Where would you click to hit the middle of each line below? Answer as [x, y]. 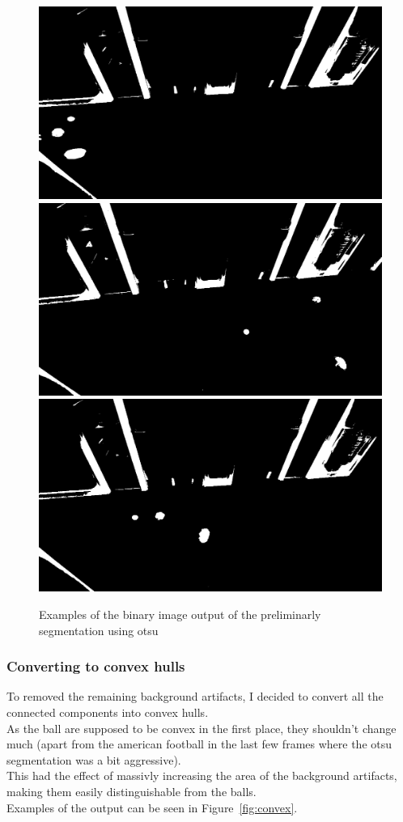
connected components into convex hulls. [108, 712]
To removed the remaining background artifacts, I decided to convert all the [195, 696]
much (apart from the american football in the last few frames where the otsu [199, 744]
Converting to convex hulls [96, 666]
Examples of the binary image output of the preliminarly [180, 614]
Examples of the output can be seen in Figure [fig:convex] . [152, 807]
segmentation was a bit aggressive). [94, 759]
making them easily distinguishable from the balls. [132, 791]
